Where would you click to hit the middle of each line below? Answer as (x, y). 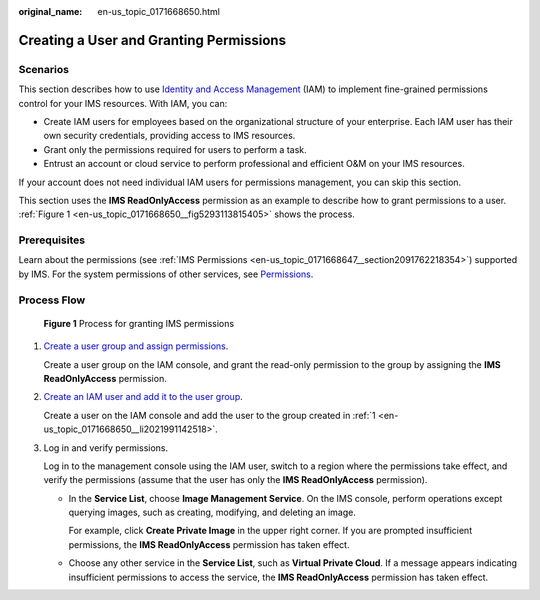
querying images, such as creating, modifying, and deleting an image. (212, 512)
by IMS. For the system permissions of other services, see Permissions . (166, 274)
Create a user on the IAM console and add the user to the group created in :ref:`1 (210, 415)
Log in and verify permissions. (106, 447)
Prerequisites (51, 240)
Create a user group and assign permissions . (136, 346)
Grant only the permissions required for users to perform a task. (175, 149)
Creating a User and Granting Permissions (152, 40)
